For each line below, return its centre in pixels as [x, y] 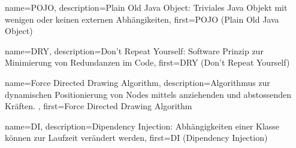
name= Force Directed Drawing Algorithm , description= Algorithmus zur [138, 82]
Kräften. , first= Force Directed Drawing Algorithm [99, 106]
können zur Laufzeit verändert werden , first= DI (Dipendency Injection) [136, 138]
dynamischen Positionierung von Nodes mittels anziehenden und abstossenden [148, 94]
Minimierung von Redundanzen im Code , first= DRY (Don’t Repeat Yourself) [147, 62]
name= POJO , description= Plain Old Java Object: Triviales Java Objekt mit [146, 7]
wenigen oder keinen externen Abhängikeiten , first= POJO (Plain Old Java [142, 19]
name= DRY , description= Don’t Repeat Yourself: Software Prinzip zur [134, 50]
